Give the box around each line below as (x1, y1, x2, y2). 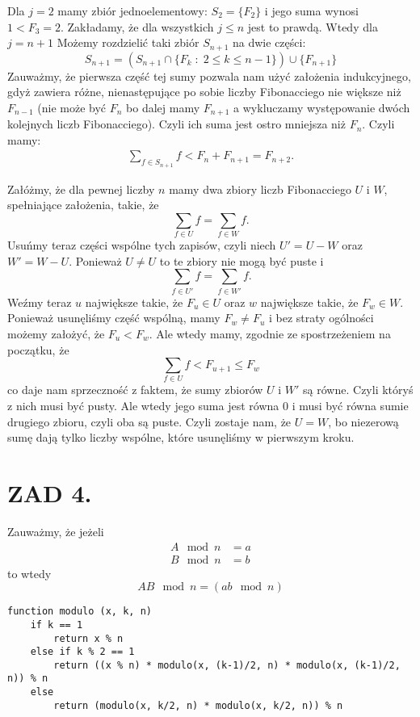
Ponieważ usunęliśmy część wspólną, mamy (7, 309, 220, 326)
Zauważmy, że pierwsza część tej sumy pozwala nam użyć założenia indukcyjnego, (7, 67, 411, 84)
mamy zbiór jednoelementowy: (57, 2, 208, 19)
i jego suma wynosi (264, 2, 359, 19)
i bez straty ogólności (268, 309, 374, 326)
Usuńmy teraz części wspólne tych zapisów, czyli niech (7, 237, 276, 254)
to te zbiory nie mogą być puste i (159, 252, 324, 269)
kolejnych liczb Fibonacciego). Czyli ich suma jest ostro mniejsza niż (7, 115, 346, 132)
